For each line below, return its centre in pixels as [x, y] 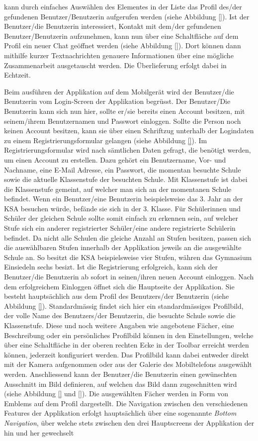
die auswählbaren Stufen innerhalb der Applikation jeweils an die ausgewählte [123, 247]
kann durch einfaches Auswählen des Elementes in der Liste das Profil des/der [123, 6]
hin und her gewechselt [39, 432]
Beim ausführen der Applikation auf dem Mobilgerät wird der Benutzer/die [119, 91]
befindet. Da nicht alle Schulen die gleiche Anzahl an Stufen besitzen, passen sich [128, 237]
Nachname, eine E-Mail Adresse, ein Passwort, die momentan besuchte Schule [123, 169]
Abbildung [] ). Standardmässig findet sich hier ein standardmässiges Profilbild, [124, 306]
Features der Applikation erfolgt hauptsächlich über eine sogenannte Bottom [120, 413]
